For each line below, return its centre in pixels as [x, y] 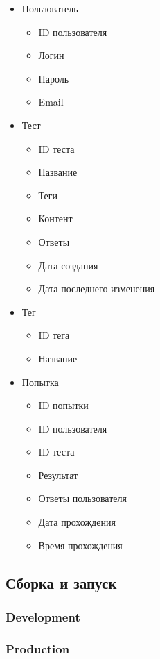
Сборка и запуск [61, 582]
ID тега [54, 335]
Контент [55, 218]
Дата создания [68, 265]
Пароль [54, 78]
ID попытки [63, 405]
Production [38, 648]
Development [43, 616]
